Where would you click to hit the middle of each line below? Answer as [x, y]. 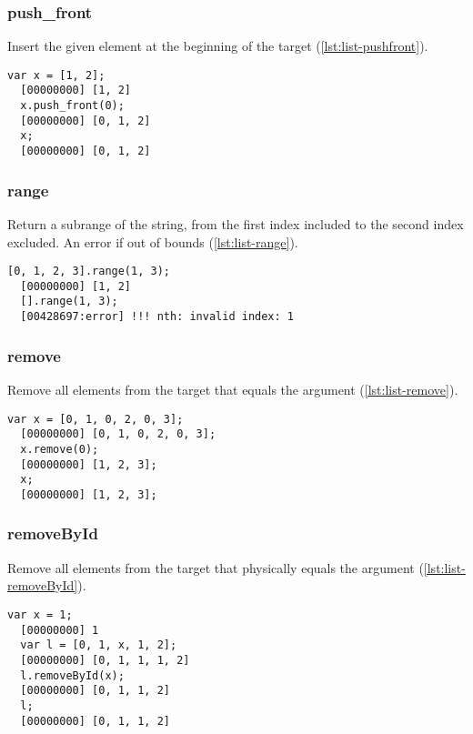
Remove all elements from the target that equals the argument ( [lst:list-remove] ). [233, 389]
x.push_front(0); [72, 106]
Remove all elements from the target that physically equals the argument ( [216, 567]
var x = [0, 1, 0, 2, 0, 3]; [96, 419]
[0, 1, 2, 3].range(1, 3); [89, 271]
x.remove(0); [60, 449]
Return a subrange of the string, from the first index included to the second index [236, 223]
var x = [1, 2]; [56, 75]
